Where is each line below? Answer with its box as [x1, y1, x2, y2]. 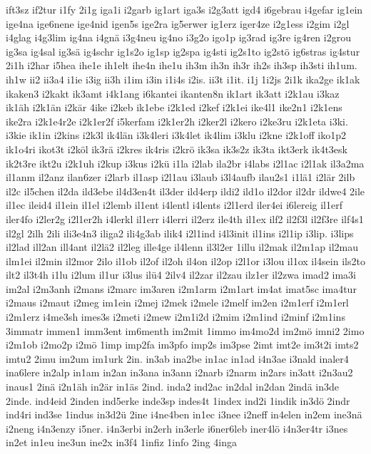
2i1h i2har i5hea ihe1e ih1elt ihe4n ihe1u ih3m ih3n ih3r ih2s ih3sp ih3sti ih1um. [6, 58, 357, 73]
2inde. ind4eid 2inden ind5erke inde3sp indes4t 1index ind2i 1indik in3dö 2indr [6, 393, 350, 408]
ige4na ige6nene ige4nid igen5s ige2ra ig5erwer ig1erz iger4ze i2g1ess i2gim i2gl [6, 16, 350, 31]
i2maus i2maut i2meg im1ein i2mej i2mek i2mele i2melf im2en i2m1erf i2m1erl [6, 295, 349, 310]
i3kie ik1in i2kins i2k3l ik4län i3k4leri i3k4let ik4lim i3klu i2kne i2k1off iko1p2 [6, 128, 346, 143]
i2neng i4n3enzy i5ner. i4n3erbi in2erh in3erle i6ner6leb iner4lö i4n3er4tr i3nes [6, 421, 348, 435]
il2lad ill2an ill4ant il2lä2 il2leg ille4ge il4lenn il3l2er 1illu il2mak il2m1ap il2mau [6, 239, 358, 254]
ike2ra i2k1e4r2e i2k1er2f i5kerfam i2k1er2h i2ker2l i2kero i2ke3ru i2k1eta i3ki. [6, 113, 348, 128]
